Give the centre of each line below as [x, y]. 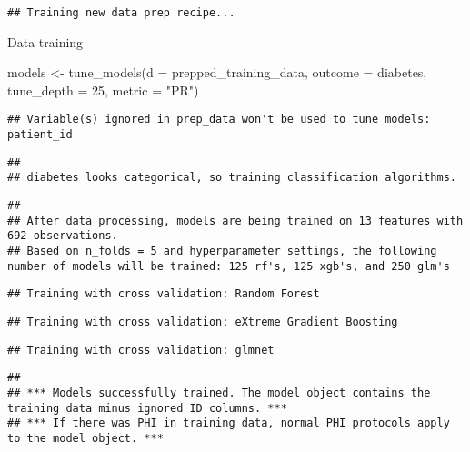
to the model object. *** [85, 438]
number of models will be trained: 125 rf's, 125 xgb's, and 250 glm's [229, 266]
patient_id [40, 135]
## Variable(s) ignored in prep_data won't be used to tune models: [219, 120]
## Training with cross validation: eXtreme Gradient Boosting [203, 322]
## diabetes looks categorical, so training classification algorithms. [232, 178]
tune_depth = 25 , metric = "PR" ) [103, 90]
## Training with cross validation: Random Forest [164, 294]
